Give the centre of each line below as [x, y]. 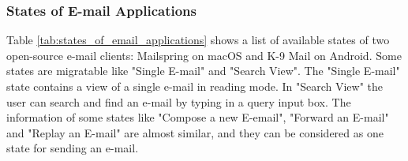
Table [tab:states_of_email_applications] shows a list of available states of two [198, 40]
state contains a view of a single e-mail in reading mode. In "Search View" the [195, 86]
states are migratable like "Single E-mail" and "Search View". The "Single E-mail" [203, 71]
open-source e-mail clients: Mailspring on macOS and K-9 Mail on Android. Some [204, 55]
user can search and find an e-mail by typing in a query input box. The [179, 101]
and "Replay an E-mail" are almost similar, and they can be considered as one [195, 132]
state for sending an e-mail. [73, 148]
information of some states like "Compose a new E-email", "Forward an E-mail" [198, 117]
